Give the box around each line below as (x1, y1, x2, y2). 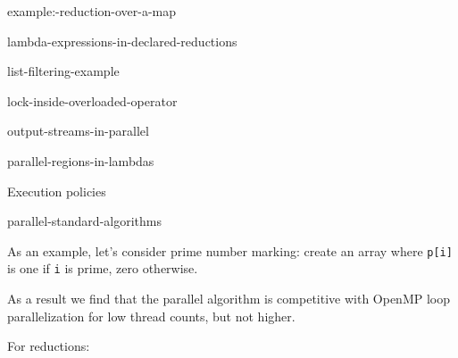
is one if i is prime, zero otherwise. (7, 259, 198, 278)
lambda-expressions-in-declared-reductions (7, 31, 237, 50)
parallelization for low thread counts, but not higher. (7, 306, 296, 325)
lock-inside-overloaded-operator (7, 91, 178, 110)
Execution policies (7, 181, 106, 200)
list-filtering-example (7, 62, 120, 80)
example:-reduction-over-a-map (7, 2, 177, 20)
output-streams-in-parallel (7, 121, 149, 140)
